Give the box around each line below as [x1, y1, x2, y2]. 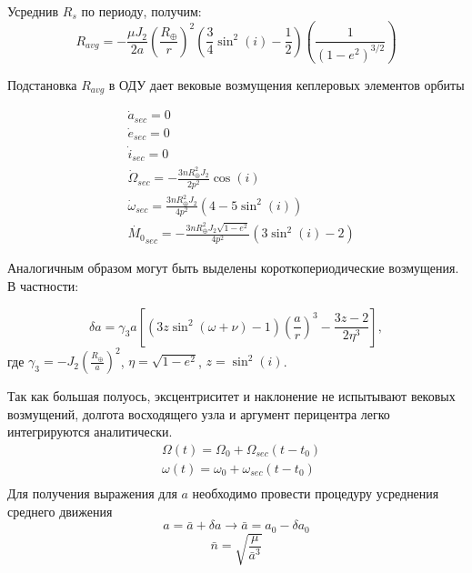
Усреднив [7, 2, 59, 20]
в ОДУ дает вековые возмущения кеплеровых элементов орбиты [108, 75, 465, 94]
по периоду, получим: [81, 2, 202, 20]
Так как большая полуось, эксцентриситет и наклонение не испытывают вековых [7, 387, 456, 406]
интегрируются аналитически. [7, 422, 173, 441]
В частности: [7, 276, 79, 296]
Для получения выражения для [7, 484, 177, 503]
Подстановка [7, 75, 77, 94]
